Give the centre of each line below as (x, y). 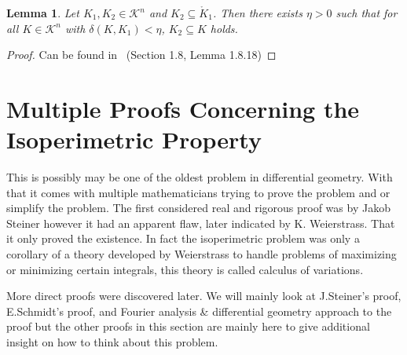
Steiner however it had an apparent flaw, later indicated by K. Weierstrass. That (201, 223)
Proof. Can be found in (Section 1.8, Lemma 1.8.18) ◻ (141, 55)
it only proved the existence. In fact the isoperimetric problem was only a (183, 238)
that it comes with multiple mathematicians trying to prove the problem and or (198, 192)
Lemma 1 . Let (43, 13)
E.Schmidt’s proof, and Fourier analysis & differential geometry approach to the (199, 311)
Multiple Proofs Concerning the (183, 108)
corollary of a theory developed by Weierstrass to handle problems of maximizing (202, 254)
